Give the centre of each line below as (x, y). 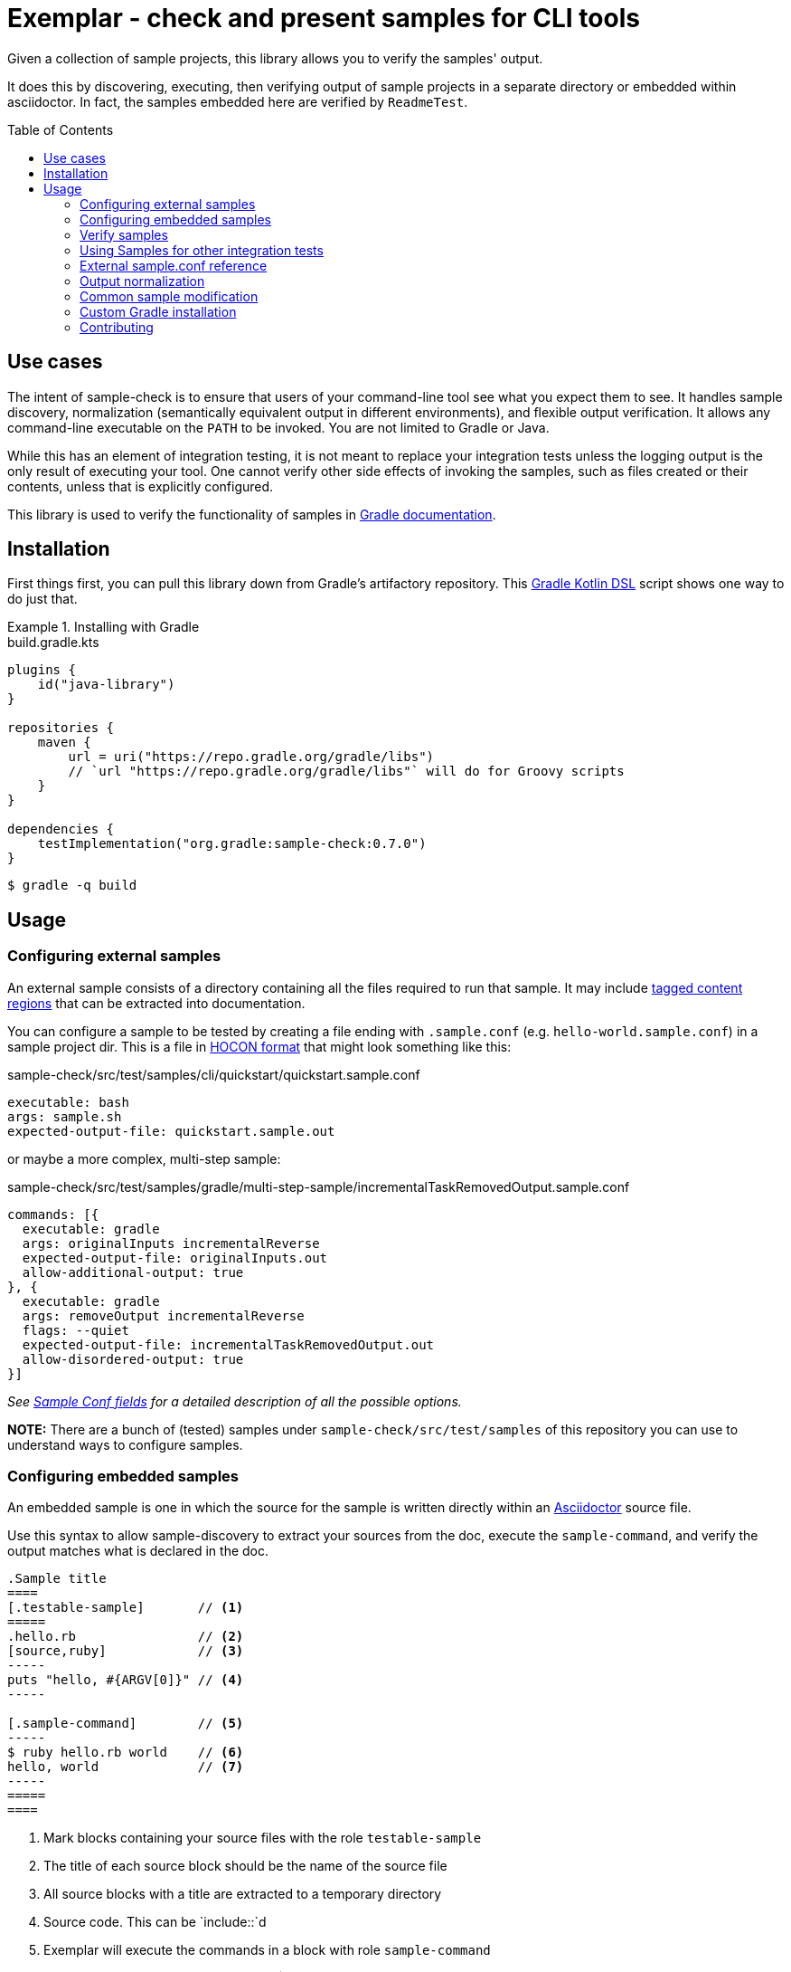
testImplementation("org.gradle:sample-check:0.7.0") (232, 844)
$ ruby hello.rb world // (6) (126, 1753)
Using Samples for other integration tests (202, 250)
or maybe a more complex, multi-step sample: (144, 1158)
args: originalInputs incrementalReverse (171, 1243)
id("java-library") (106, 685)
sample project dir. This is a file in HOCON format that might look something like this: (259, 1046)
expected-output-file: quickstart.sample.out (171, 1131)
